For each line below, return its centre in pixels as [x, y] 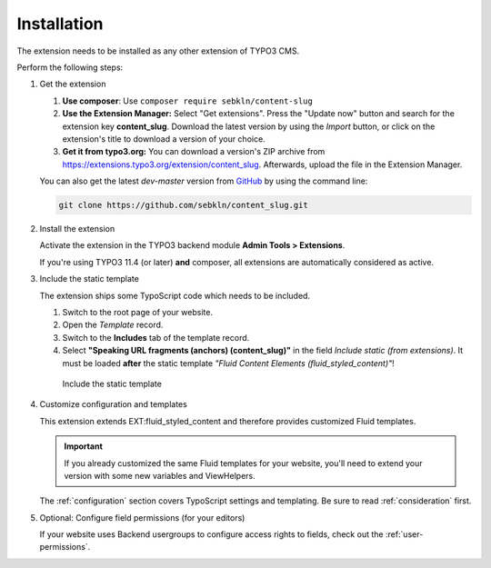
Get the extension [73, 84]
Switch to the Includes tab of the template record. [156, 337]
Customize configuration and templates [114, 404]
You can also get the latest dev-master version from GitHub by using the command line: [204, 181]
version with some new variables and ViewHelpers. [160, 475]
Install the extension [77, 229]
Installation [60, 24]
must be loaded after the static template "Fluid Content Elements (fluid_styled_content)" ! [228, 363]
